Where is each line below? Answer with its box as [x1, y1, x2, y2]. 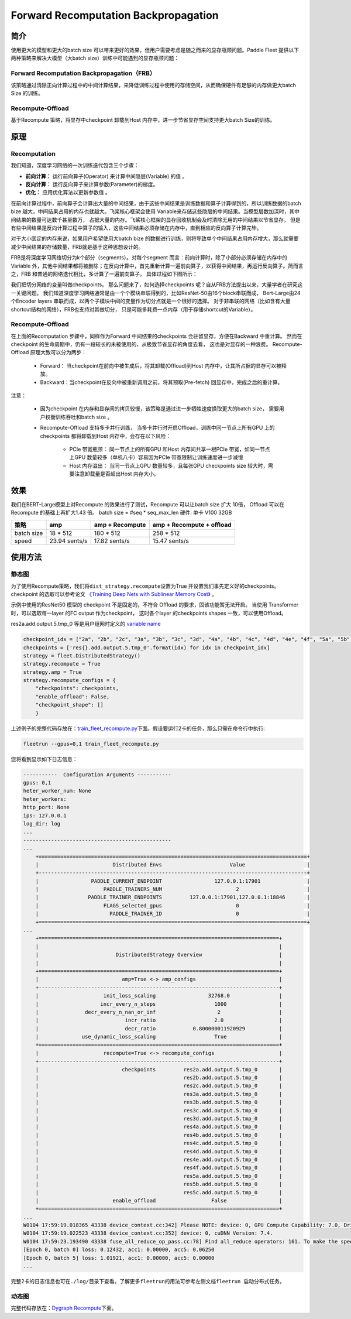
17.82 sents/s [94, 536, 130, 544]
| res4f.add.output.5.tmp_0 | [35, 1164, 283, 1171]
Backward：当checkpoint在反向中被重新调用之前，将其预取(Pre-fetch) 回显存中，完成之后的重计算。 [40, 378, 283, 386]
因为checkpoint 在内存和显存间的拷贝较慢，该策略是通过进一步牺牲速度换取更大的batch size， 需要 [40, 405, 279, 412]
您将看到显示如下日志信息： [11, 755, 78, 762]
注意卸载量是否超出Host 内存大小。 [74, 470, 159, 477]
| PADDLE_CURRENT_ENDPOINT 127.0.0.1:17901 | [35, 878, 310, 884]
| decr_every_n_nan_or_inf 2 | [35, 1009, 283, 1015]
